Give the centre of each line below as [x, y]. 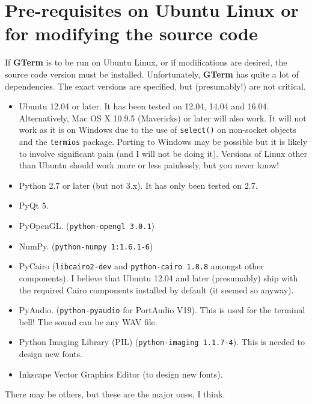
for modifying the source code [131, 33]
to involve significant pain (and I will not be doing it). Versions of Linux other [163, 153]
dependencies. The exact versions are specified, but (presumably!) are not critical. [155, 86]
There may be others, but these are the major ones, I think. [115, 394]
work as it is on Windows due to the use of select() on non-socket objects [158, 130]
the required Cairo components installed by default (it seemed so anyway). [156, 289]
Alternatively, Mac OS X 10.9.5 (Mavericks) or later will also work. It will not [163, 118]
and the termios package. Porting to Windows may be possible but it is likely [163, 141]
